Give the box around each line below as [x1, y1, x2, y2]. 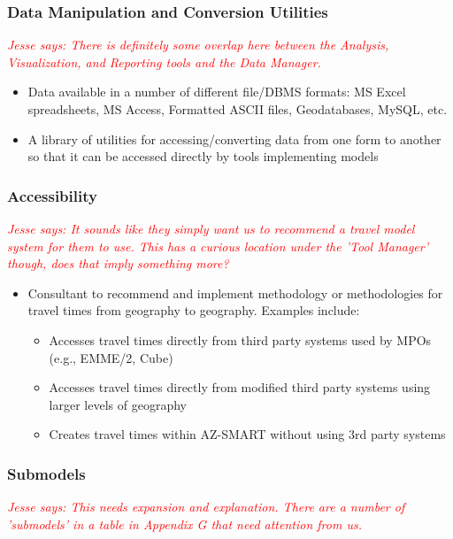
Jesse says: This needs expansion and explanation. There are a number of [7, 497, 405, 516]
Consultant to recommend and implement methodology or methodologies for [27, 283, 443, 302]
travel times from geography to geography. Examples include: [27, 301, 360, 320]
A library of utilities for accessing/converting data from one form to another [27, 129, 441, 148]
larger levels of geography [49, 395, 187, 413]
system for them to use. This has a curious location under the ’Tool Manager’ [7, 236, 428, 255]
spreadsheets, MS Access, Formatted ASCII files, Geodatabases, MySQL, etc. [27, 100, 448, 118]
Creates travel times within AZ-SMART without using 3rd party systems [49, 425, 446, 443]
